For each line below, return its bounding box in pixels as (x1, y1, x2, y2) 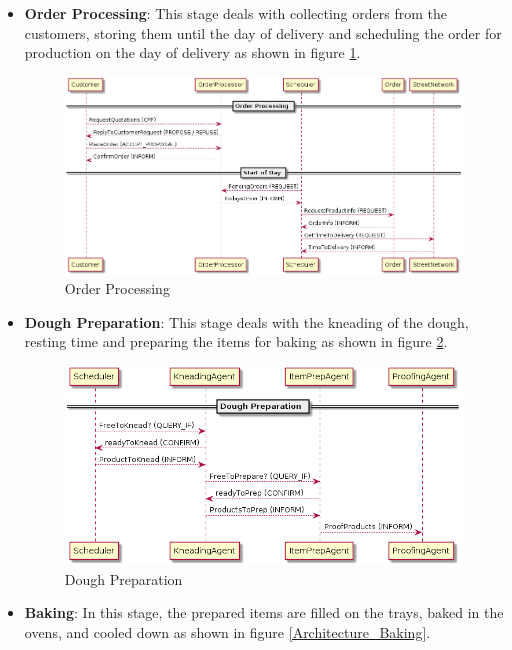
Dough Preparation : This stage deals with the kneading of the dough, (24, 311, 469, 332)
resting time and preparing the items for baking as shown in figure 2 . (24, 331, 448, 352)
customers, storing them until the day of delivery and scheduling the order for (24, 22, 502, 43)
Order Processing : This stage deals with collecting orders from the (24, 3, 447, 23)
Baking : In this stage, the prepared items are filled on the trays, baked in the (24, 602, 504, 623)
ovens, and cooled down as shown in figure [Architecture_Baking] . (24, 621, 431, 642)
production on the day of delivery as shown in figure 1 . (24, 42, 361, 63)
